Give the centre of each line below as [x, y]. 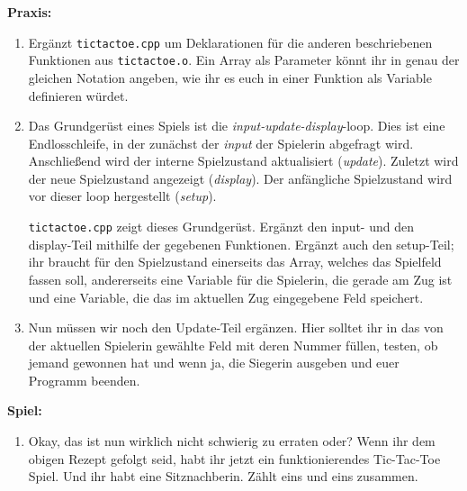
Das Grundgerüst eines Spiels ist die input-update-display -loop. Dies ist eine [237, 126]
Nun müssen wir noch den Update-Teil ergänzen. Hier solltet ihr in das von [236, 327]
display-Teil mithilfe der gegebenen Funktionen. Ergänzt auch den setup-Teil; [241, 244]
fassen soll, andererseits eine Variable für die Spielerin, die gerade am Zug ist [240, 279]
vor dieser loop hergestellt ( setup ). [122, 196]
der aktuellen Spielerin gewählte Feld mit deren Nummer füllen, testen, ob [233, 345]
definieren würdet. [78, 95]
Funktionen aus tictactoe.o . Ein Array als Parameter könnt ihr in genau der [244, 60]
